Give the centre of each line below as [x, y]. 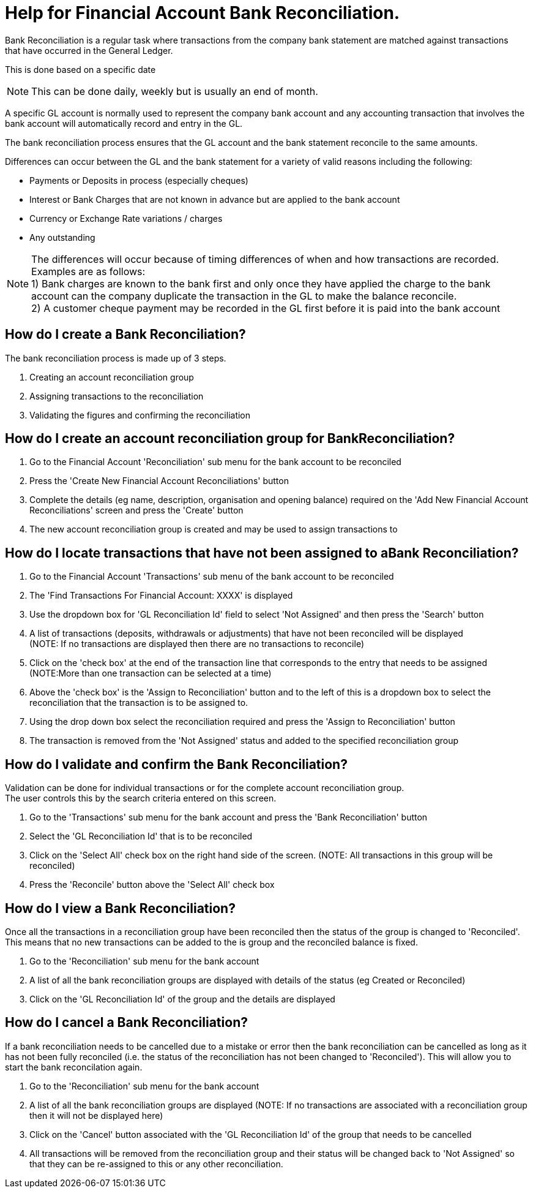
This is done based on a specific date [80, 69]
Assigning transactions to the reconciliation [117, 396]
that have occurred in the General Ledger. [89, 50]
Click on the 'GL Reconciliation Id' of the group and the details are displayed [182, 999]
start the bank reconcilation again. [74, 1067]
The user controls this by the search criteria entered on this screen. [141, 798]
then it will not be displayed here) [96, 1115]
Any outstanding [62, 237]
